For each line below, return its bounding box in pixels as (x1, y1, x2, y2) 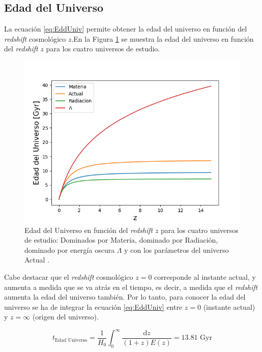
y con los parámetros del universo (124, 244, 229, 255)
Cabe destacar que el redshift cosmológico (4, 271, 133, 282)
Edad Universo (55, 337, 88, 343)
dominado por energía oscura (24, 244, 115, 255)
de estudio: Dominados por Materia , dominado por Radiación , (24, 234, 218, 245)
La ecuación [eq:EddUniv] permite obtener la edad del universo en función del (4, 23, 247, 34)
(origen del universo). (32, 311, 99, 322)
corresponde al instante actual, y (154, 271, 256, 282)
